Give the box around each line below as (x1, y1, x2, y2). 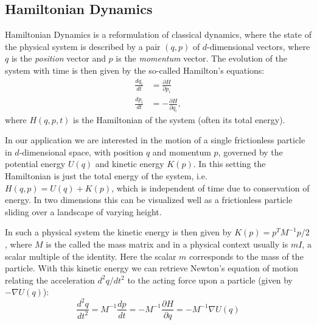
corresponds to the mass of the (189, 249, 304, 262)
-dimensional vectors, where (207, 40, 310, 52)
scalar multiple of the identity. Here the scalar (5, 249, 176, 262)
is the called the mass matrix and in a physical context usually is (46, 238, 288, 251)
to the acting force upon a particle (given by (127, 273, 293, 286)
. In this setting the (193, 157, 266, 170)
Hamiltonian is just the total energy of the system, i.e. (5, 170, 207, 182)
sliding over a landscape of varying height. (5, 205, 162, 218)
